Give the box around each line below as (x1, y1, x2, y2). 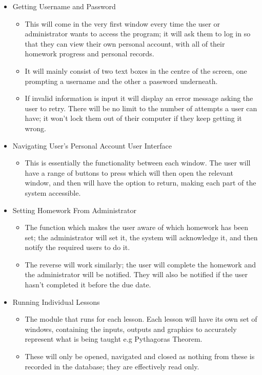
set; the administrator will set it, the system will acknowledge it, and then (25, 232, 258, 242)
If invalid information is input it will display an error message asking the (25, 93, 253, 103)
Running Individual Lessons (12, 296, 100, 307)
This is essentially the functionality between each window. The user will (25, 157, 251, 168)
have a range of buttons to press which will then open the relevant (25, 167, 233, 178)
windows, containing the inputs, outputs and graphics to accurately (25, 323, 237, 334)
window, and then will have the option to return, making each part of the (25, 177, 256, 188)
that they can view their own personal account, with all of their (25, 38, 225, 49)
